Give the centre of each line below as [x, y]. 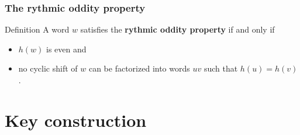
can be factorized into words [139, 68]
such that [221, 68]
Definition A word [37, 29]
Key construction [76, 120]
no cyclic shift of [48, 68]
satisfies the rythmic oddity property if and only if [177, 29]
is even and [66, 49]
